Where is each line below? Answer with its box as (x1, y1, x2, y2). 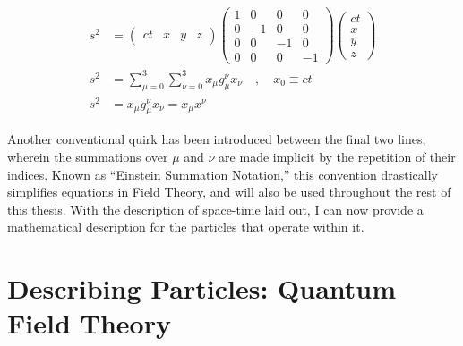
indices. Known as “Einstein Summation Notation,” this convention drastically (7, 165, 438, 183)
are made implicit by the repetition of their (219, 148, 456, 166)
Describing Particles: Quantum (7, 270, 397, 307)
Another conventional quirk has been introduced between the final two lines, (7, 130, 426, 148)
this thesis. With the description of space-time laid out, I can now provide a (7, 199, 424, 218)
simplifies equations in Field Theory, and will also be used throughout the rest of (7, 182, 451, 201)
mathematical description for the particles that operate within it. (7, 217, 364, 236)
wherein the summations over (7, 148, 168, 166)
